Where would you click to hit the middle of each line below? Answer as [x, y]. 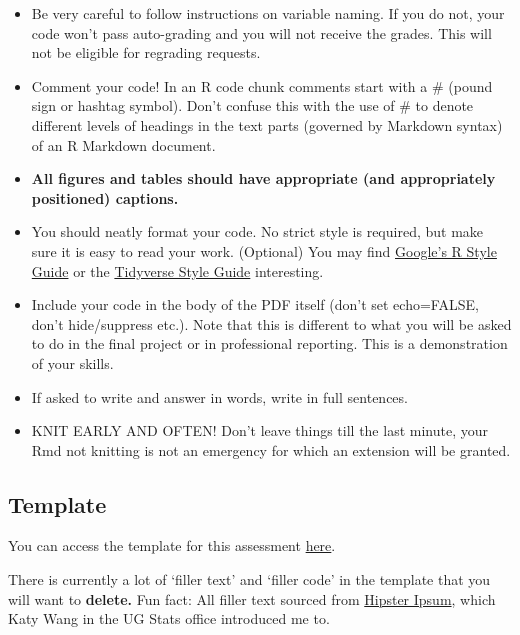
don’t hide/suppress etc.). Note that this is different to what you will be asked [271, 323]
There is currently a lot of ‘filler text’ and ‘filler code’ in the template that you [249, 579]
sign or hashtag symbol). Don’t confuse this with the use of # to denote [252, 105]
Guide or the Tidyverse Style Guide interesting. [177, 270]
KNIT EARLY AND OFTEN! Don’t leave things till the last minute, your [259, 430]
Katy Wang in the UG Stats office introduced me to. [169, 618]
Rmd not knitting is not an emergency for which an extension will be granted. [271, 449]
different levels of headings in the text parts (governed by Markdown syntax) [267, 124]
